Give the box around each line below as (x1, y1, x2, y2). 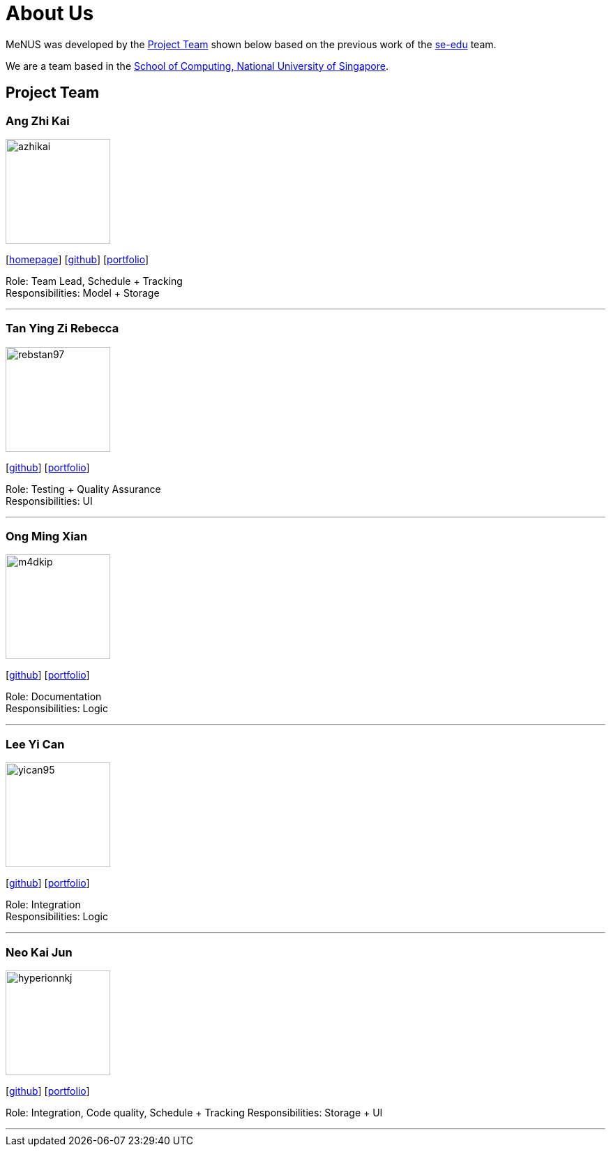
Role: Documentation (6, 691, 102, 703)
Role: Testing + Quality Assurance (6, 482, 161, 495)
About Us (6, 1, 94, 25)
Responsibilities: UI (6, 494, 93, 507)
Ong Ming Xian (6, 529, 88, 544)
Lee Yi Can (6, 737, 65, 751)
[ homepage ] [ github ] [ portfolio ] (6, 253, 149, 265)
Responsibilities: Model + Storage (6, 286, 160, 299)
